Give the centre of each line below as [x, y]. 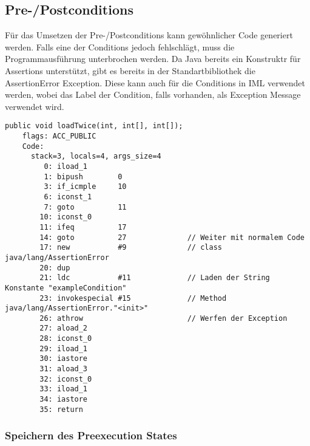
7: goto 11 [85, 207]
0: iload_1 [66, 166]
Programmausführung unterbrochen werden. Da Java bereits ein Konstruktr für [153, 59]
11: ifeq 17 [83, 227]
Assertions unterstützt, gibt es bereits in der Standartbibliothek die [130, 70]
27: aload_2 [64, 328]
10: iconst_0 [66, 217]
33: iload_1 [64, 389]
